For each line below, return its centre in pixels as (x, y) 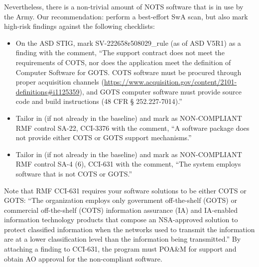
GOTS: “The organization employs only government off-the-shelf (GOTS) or (121, 200)
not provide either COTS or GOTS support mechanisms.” (104, 137)
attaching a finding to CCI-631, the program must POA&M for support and (120, 249)
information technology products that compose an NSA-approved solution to (121, 220)
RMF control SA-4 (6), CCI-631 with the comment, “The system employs (128, 164)
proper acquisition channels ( (60, 82)
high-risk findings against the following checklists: (80, 26)
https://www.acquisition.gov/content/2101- (171, 82)
